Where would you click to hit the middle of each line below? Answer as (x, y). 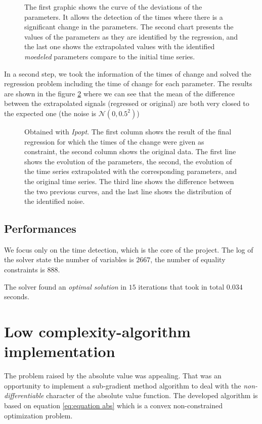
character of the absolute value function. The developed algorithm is (152, 395)
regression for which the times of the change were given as (114, 141)
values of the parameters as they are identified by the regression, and (131, 36)
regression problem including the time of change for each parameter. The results (128, 83)
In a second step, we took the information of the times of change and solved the (128, 73)
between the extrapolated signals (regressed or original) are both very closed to (127, 103)
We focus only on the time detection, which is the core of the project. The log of (129, 249)
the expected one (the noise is (50, 113)
